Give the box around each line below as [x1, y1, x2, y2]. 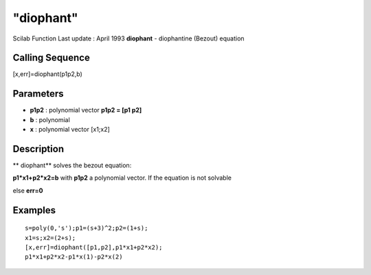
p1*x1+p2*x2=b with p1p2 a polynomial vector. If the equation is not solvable [12, 174, 232, 182]
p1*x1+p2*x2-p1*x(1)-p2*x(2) [25, 253, 123, 261]
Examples [12, 204, 56, 216]
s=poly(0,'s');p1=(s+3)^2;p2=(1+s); [25, 224, 148, 232]
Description [12, 143, 65, 154]
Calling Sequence [12, 52, 91, 64]
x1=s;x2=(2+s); [25, 234, 76, 241]
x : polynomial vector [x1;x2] [30, 125, 110, 134]
